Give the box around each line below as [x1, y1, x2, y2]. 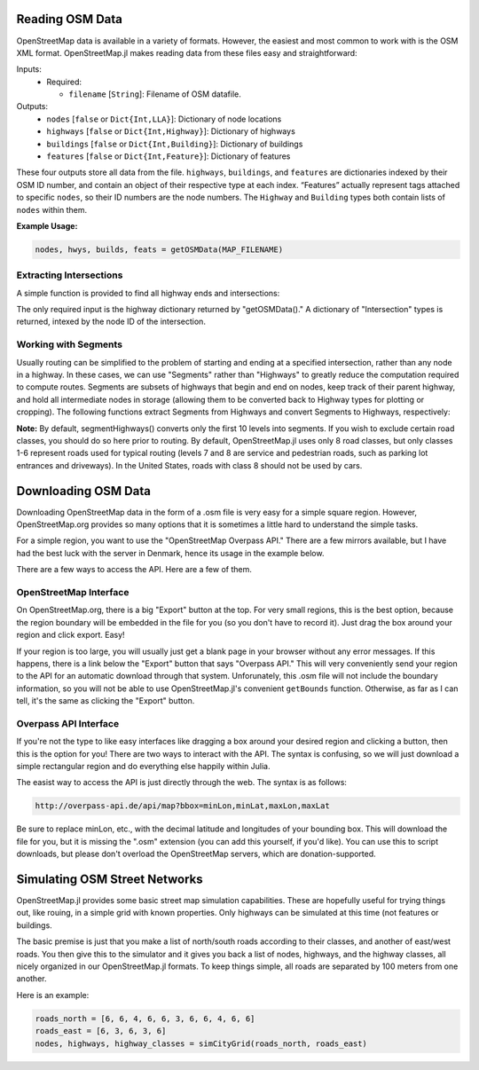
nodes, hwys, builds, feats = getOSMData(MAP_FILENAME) [35, 244, 284, 255]
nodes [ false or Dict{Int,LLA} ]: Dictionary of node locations [46, 114, 282, 124]
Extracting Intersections [16, 269, 123, 281]
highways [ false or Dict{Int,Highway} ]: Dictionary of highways [46, 126, 296, 137]
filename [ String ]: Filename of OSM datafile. [68, 89, 241, 99]
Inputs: [16, 64, 42, 75]
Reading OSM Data [16, 12, 123, 27]
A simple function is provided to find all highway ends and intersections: [16, 287, 280, 298]
